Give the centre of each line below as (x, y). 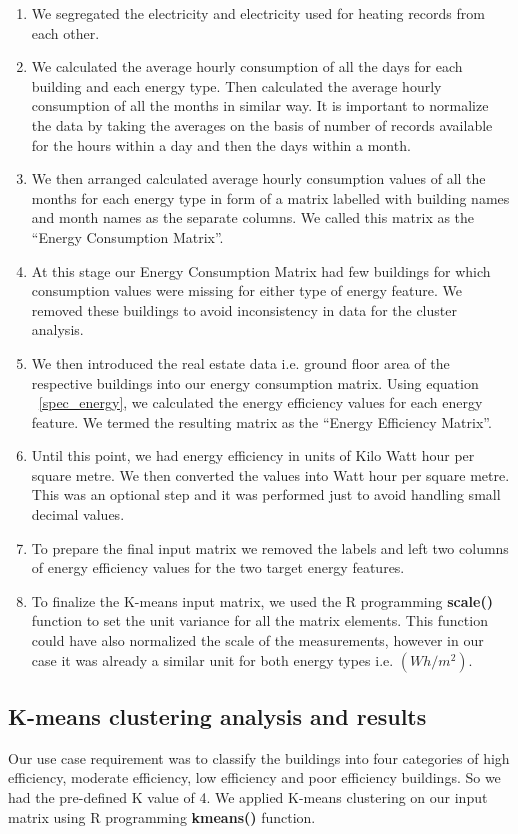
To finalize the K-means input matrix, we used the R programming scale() (262, 600)
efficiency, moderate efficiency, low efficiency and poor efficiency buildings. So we (254, 777)
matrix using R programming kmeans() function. (162, 816)
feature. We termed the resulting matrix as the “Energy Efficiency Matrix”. (261, 421)
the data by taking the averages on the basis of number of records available (262, 124)
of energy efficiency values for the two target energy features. (218, 567)
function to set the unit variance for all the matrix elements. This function (259, 620)
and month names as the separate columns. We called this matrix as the (253, 217)
